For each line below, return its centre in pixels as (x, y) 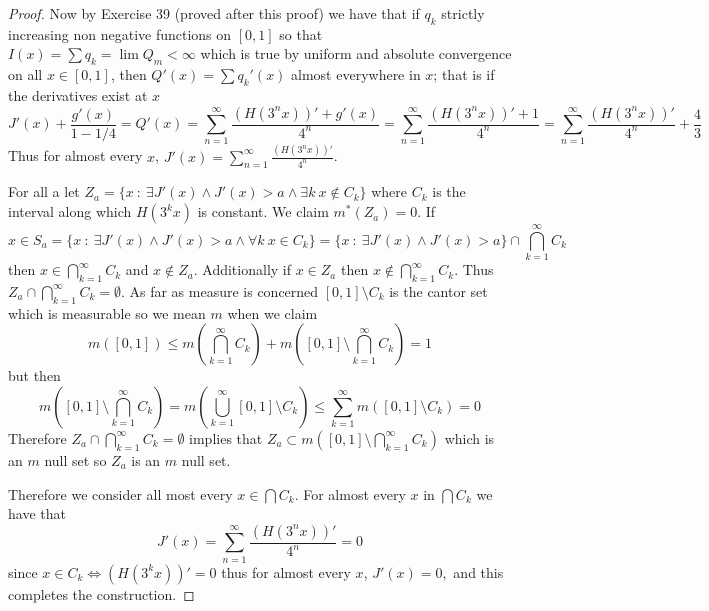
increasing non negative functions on (120, 33)
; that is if (464, 74)
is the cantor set (438, 290)
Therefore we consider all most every (120, 493)
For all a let (44, 191)
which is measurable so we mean (107, 312)
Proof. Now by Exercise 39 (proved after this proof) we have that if (214, 13)
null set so (75, 459)
